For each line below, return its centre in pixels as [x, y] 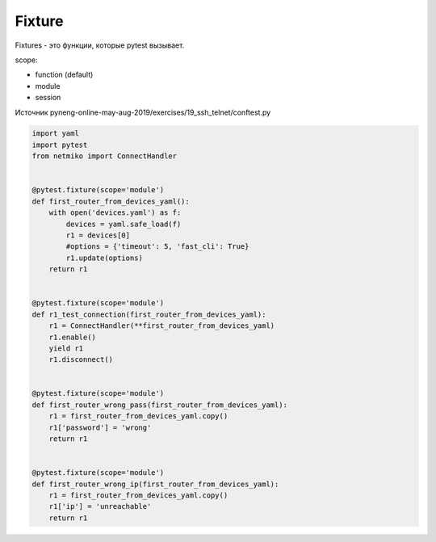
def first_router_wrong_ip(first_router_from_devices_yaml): [155, 484]
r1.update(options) [104, 258]
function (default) [64, 75]
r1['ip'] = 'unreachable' [100, 506]
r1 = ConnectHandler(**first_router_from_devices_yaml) [162, 326]
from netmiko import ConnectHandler [105, 156]
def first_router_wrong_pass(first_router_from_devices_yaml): [160, 405]
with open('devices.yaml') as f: [115, 213]
